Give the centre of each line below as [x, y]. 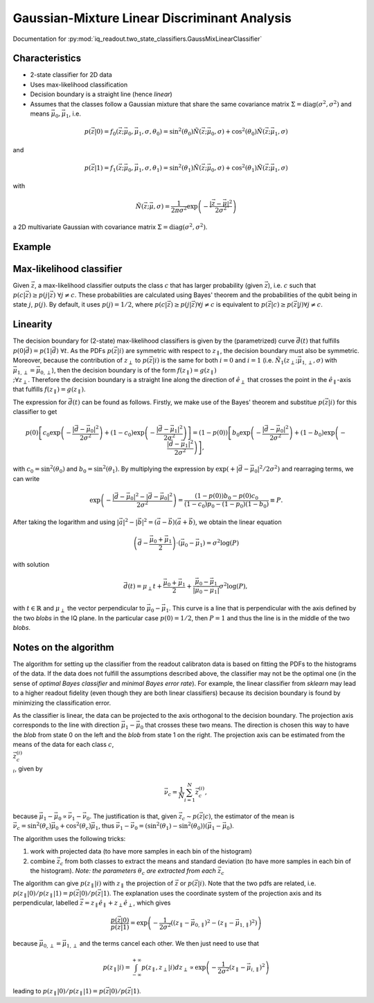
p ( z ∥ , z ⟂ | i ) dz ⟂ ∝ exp [173, 968]
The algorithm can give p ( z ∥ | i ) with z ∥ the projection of [93, 884]
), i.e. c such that [292, 285]
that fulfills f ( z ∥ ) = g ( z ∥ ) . [49, 390]
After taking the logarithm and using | [66, 522]
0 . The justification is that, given [132, 817]
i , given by [28, 770]
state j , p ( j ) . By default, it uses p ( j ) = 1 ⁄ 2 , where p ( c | [90, 305]
